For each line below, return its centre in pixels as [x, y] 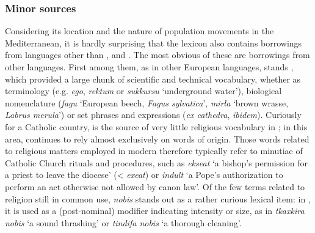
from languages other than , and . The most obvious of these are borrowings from [157, 55]
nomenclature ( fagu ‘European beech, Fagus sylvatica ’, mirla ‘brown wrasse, [147, 102]
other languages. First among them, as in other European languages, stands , [149, 67]
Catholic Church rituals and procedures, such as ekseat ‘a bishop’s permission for [156, 162]
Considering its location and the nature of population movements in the [139, 31]
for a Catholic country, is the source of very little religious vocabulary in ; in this [156, 126]
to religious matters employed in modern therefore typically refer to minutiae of [154, 151]
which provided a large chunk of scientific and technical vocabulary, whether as [153, 79]
